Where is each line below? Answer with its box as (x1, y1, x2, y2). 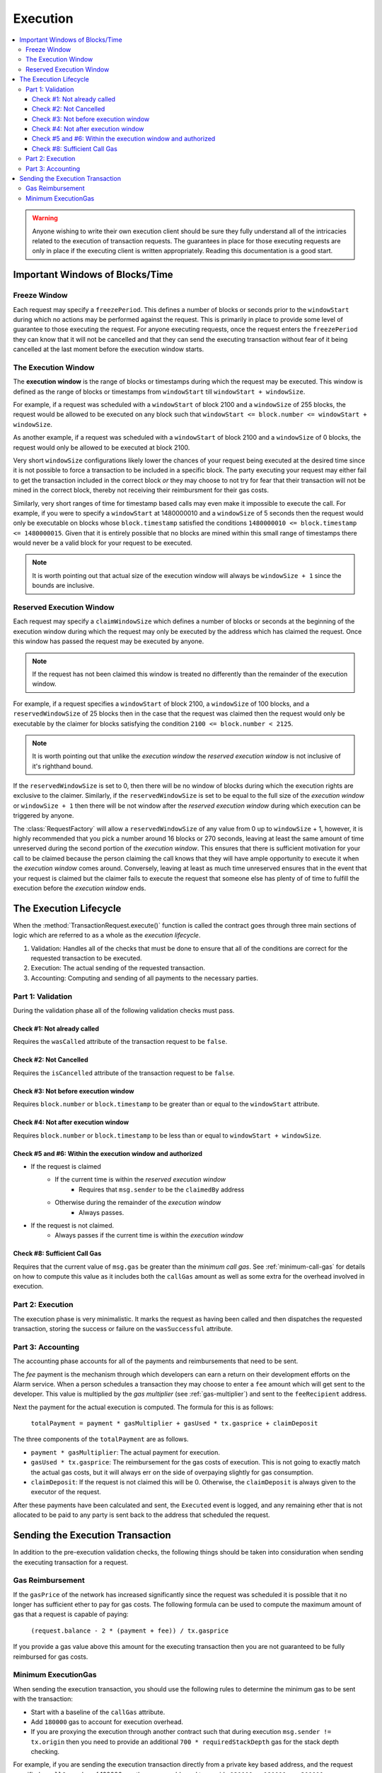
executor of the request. (30, 1488, 102, 1496)
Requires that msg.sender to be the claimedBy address (79, 1185, 245, 1194)
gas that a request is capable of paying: (13, 1610, 129, 1618)
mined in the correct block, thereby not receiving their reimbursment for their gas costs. (13, 486, 269, 494)
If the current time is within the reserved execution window (54, 1175, 226, 1184)
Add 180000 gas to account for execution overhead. (30, 1717, 184, 1726)
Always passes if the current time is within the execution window (54, 1231, 244, 1240)
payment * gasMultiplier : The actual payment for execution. (30, 1447, 221, 1457)
